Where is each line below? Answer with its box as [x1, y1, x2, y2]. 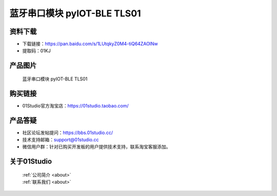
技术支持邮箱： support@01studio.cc [22, 137, 99, 143]
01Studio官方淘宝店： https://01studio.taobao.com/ [22, 102, 129, 108]
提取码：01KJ [22, 48, 51, 54]
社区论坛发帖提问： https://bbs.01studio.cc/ [22, 129, 113, 136]
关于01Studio [9, 157, 52, 166]
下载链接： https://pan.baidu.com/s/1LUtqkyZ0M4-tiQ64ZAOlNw [22, 41, 159, 47]
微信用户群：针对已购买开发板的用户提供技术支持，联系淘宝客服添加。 [22, 144, 171, 150]
